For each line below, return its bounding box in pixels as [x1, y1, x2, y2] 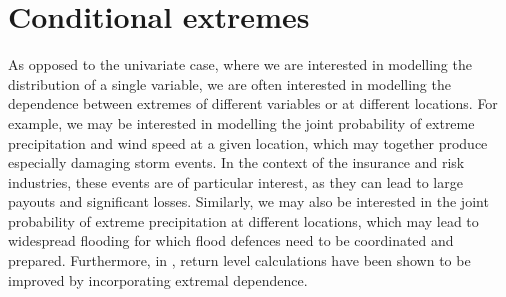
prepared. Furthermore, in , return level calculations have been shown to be [8, 250, 471, 271]
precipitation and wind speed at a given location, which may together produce [8, 132, 488, 153]
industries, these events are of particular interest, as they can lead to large [8, 171, 463, 192]
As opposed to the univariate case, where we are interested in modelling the [8, 54, 472, 75]
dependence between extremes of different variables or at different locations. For [8, 93, 498, 114]
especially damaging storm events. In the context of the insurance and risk [8, 152, 465, 173]
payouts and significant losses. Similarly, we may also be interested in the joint [8, 191, 489, 212]
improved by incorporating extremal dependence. [8, 269, 308, 290]
